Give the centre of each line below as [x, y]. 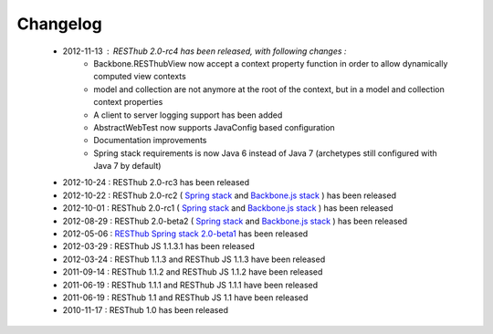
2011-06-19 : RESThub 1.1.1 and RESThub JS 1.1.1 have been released [190, 285]
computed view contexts [140, 77]
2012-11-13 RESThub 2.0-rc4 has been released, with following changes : [205, 51]
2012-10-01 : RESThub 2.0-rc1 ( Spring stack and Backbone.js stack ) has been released [228, 208]
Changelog [59, 24]
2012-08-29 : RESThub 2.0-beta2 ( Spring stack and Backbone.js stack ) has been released [235, 221]
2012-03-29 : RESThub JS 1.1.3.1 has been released [159, 246]
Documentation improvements [150, 141]
